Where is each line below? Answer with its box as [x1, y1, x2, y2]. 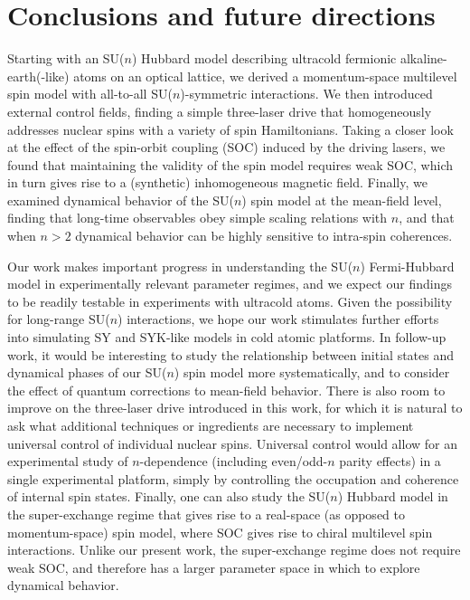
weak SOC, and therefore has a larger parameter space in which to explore [7, 557, 420, 576]
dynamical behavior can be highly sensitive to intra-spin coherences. [75, 226, 453, 245]
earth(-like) [7, 66, 70, 85]
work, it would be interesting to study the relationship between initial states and [7, 345, 455, 364]
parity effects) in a [339, 452, 441, 471]
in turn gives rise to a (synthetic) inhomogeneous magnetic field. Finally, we [7, 173, 428, 192]
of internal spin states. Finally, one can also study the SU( [7, 487, 331, 506]
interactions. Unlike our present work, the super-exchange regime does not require [7, 540, 461, 559]
